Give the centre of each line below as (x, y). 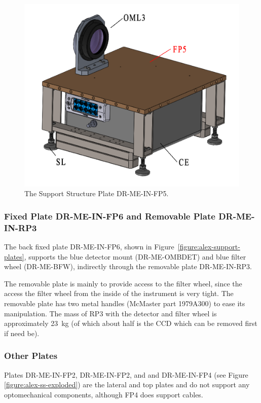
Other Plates (31, 356)
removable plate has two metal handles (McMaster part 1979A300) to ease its (125, 303)
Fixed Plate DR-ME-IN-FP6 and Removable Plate (110, 216)
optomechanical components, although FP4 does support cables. (104, 394)
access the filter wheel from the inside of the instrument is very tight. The (119, 293)
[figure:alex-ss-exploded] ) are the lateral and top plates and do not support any (127, 384)
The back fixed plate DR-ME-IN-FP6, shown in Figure (89, 246)
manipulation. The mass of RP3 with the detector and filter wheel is (110, 313)
